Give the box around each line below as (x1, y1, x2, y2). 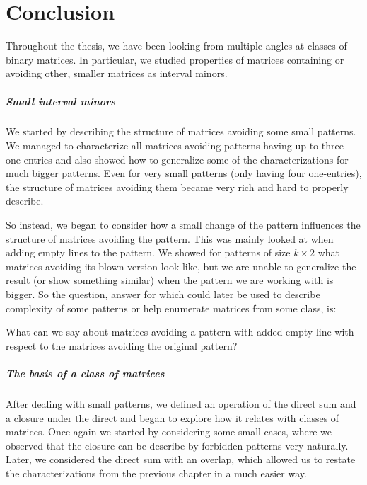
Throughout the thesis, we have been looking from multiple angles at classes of (6, 38, 347, 53)
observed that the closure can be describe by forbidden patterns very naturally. (6, 438, 349, 452)
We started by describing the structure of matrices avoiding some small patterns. (6, 124, 356, 139)
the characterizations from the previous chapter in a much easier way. (6, 465, 307, 480)
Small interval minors (6, 93, 115, 108)
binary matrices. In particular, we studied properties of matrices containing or (6, 52, 344, 67)
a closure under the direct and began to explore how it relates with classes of (6, 410, 339, 425)
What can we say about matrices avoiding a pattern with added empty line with (6, 324, 354, 339)
